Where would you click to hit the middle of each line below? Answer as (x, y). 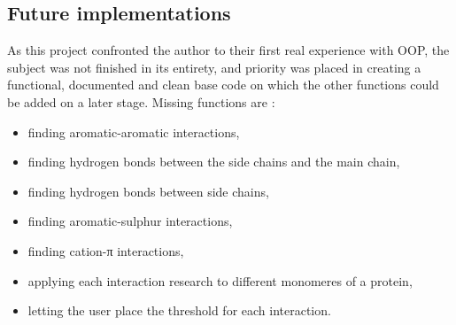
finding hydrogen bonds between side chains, (148, 191)
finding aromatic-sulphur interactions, (130, 221)
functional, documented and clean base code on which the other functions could (223, 85)
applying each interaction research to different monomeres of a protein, (220, 280)
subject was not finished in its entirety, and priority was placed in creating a (214, 67)
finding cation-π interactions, (106, 250)
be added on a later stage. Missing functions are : (141, 101)
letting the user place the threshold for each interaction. (179, 310)
